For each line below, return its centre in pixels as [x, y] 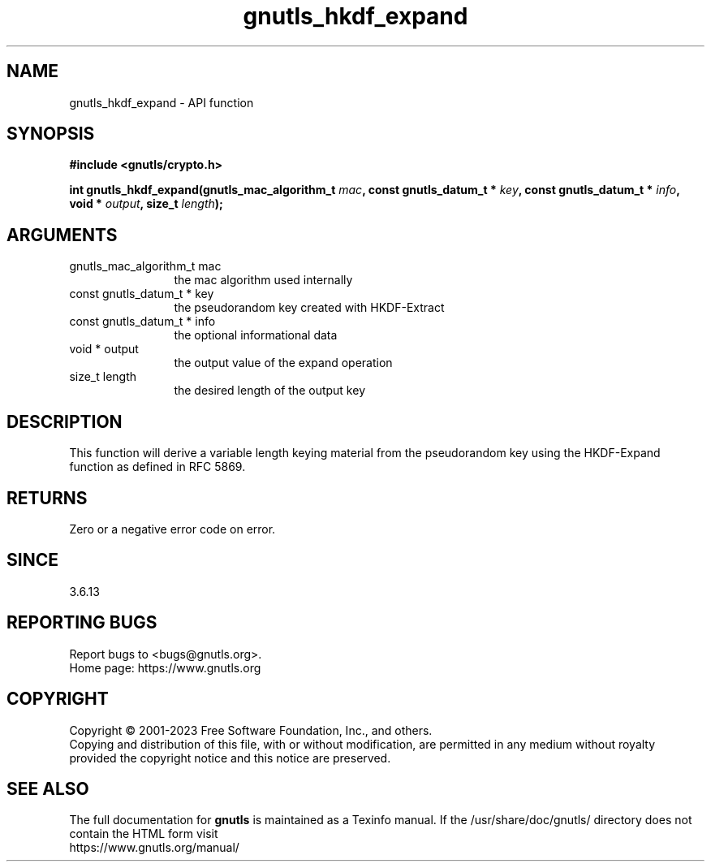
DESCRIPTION [65, 421]
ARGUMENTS [62, 235]
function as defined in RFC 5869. [157, 467]
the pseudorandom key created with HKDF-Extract [309, 308]
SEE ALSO [48, 788]
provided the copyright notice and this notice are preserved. [230, 758]
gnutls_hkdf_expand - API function [162, 102]
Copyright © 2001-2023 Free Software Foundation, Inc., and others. [251, 730]
